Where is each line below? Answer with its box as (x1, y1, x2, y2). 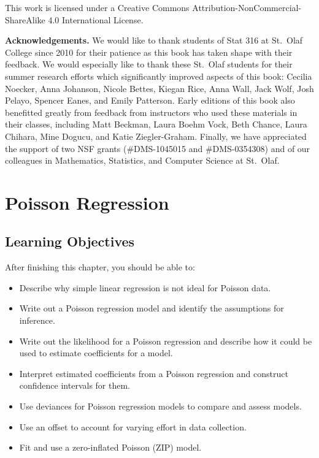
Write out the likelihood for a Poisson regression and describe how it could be (19, 334, 312, 347)
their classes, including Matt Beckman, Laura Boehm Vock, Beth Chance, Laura (5, 118, 307, 131)
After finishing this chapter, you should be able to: (5, 261, 195, 273)
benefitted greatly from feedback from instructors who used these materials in (5, 105, 298, 118)
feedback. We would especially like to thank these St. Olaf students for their (5, 58, 293, 71)
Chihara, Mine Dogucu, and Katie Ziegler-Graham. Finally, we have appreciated (5, 129, 307, 142)
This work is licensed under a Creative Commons (5, 1, 190, 13)
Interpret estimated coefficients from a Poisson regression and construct (19, 367, 288, 380)
